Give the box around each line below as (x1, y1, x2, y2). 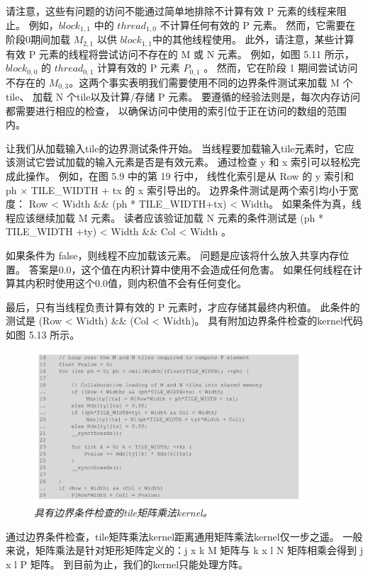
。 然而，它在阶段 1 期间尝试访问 (203, 60, 358, 75)
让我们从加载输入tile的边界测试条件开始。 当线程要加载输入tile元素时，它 (6, 140, 345, 155)
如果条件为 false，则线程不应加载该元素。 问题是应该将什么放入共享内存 (6, 247, 340, 262)
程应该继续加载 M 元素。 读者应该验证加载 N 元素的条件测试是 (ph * (6, 210, 323, 225)
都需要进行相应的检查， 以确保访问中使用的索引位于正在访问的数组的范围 (6, 103, 347, 118)
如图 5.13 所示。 (6, 327, 80, 341)
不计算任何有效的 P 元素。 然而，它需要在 (160, 17, 356, 32)
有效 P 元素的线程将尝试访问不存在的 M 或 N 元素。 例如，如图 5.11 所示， (6, 46, 355, 61)
